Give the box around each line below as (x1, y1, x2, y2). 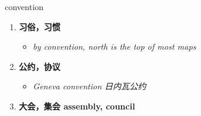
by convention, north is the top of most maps (33, 40, 196, 53)
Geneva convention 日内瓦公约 (33, 80, 146, 92)
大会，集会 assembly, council (18, 99, 135, 112)
